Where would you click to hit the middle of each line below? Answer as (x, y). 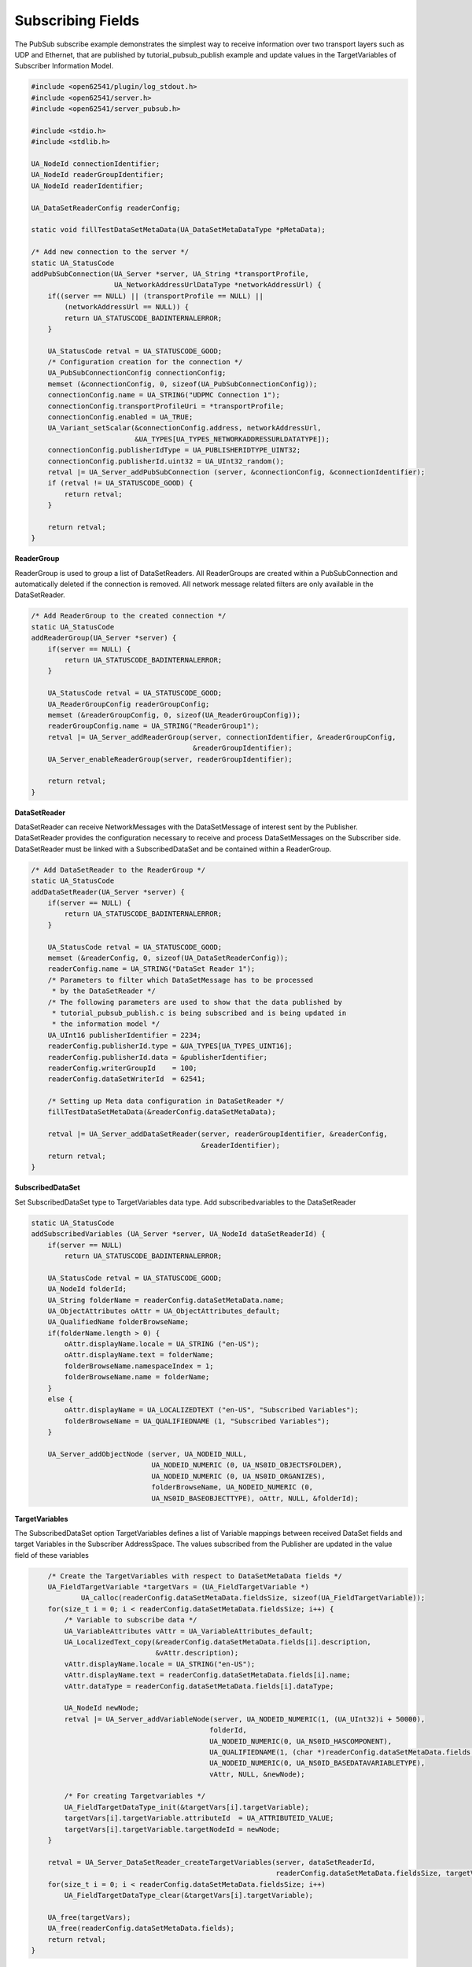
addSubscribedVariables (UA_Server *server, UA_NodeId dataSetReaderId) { (179, 1234)
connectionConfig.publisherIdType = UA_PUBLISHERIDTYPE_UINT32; (174, 450)
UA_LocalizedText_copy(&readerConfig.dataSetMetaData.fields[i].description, (218, 1642)
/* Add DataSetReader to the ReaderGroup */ (118, 870)
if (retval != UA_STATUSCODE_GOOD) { (120, 483)
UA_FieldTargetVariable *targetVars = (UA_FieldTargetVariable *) (179, 1587)
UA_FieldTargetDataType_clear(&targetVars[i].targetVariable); (189, 1895)
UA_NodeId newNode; (101, 1708)
